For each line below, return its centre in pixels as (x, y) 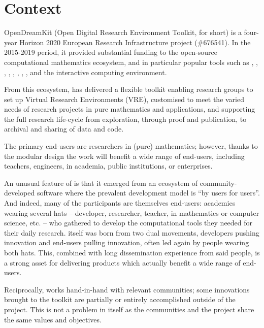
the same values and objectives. (53, 319)
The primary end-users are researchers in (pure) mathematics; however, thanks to (131, 146)
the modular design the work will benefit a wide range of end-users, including (124, 156)
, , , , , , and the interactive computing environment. (86, 72)
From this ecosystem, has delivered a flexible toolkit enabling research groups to (129, 89)
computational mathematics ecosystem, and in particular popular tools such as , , (131, 62)
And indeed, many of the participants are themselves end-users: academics (120, 203)
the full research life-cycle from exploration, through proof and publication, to (125, 119)
